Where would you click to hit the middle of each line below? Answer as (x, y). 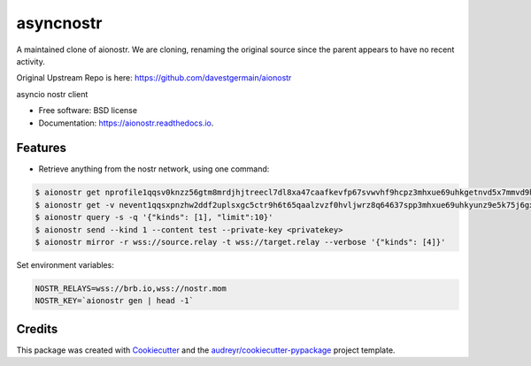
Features (41, 148)
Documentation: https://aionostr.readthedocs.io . (126, 123)
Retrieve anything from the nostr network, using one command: (154, 169)
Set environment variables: (65, 264)
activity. (31, 61)
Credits (37, 328)
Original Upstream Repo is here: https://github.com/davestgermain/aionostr (154, 78)
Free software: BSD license (88, 111)
